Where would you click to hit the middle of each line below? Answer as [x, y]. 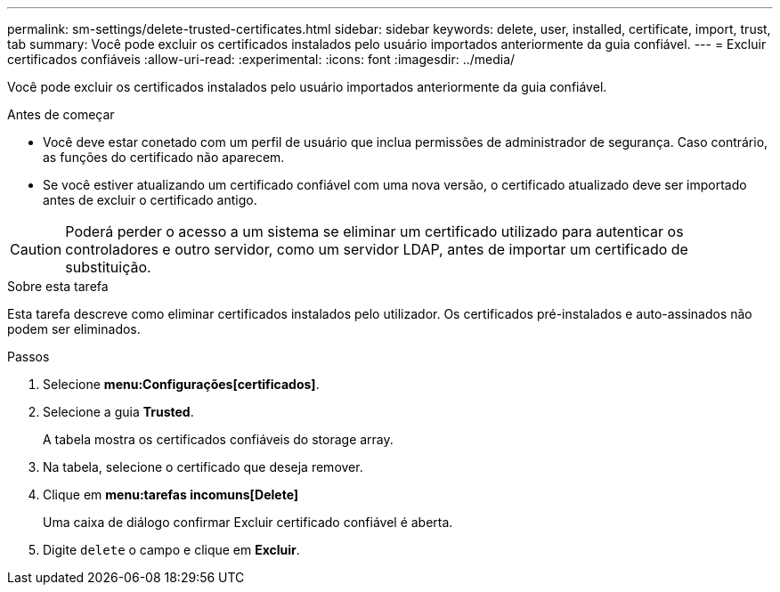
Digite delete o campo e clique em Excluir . [171, 550]
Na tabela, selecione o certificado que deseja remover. [203, 467]
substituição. [108, 267]
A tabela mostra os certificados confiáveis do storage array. [218, 439]
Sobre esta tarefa [58, 286]
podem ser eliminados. [74, 329]
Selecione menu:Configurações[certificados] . [181, 384]
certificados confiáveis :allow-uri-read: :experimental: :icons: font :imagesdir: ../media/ [261, 59]
